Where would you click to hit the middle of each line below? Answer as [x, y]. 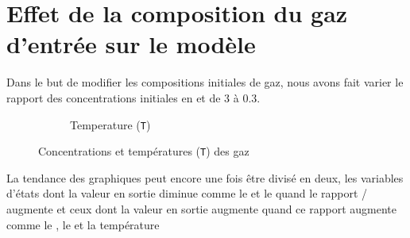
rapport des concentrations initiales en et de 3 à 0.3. [133, 97]
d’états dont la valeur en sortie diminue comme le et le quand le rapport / [187, 193]
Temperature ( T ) [110, 124]
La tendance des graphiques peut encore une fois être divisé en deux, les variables [205, 177]
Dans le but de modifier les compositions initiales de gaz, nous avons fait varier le [205, 82]
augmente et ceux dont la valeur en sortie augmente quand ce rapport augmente [201, 209]
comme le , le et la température [83, 224]
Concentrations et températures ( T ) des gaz [144, 151]
